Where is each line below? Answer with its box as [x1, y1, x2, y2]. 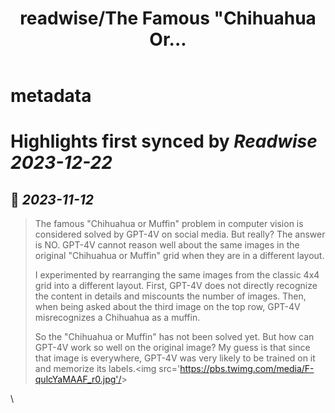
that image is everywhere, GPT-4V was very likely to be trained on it [34, 352, 316, 364]
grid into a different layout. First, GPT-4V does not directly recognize [34, 280, 318, 292]
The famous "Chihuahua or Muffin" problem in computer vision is [34, 218, 304, 230]
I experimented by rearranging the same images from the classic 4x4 [34, 269, 320, 281]
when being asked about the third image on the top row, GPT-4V [34, 301, 301, 313]
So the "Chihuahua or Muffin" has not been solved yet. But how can [34, 331, 315, 343]
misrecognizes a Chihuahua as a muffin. [34, 312, 201, 324]
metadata [10, 85, 92, 107]
